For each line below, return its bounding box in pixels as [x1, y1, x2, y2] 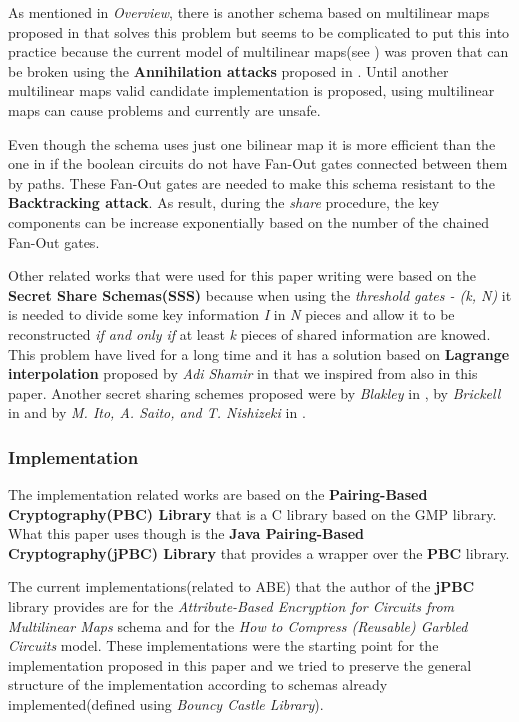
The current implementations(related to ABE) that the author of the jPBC [8, 576, 475, 597]
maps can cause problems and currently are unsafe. [8, 99, 321, 120]
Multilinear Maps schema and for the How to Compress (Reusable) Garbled [8, 615, 468, 636]
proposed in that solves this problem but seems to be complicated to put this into [8, 21, 510, 42]
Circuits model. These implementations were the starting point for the [8, 635, 439, 656]
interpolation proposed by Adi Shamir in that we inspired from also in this [8, 363, 478, 384]
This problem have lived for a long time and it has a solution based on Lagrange [8, 343, 510, 364]
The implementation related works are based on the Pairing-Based [8, 484, 428, 505]
